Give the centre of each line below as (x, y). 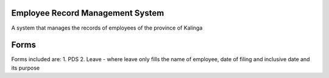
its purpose (26, 68)
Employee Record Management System (88, 13)
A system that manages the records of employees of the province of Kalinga (107, 28)
